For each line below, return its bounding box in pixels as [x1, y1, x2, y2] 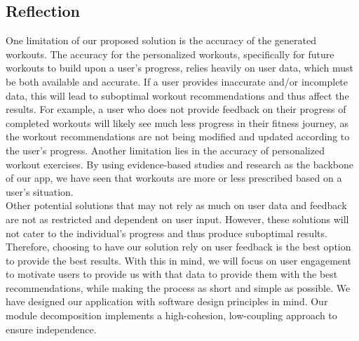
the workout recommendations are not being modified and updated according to [6, 129, 350, 144]
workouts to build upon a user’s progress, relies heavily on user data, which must [6, 60, 353, 75]
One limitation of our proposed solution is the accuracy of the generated [6, 33, 316, 48]
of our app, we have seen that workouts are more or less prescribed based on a [6, 170, 342, 185]
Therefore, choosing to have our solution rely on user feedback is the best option [6, 239, 351, 254]
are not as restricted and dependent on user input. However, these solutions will [6, 211, 349, 226]
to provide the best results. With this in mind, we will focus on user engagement [6, 253, 351, 267]
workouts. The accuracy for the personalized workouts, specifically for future [6, 46, 334, 61]
